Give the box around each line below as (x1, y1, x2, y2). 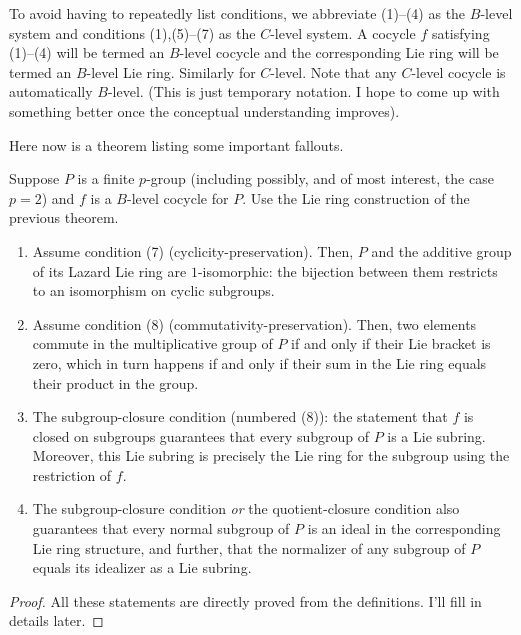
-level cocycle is (411, 61, 506, 82)
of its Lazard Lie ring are (32, 260, 187, 281)
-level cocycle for (126, 187, 229, 208)
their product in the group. (32, 372, 199, 393)
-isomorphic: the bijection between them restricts (197, 260, 498, 281)
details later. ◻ (9, 610, 104, 631)
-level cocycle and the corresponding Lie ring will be (179, 42, 499, 63)
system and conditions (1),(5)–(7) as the (9, 22, 256, 43)
